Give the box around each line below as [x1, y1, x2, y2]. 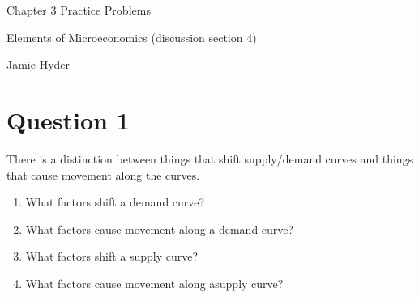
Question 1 [6, 103, 130, 136]
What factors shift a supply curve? [25, 248, 199, 265]
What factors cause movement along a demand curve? [25, 220, 294, 237]
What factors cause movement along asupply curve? [25, 274, 284, 291]
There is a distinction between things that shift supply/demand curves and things [6, 150, 413, 167]
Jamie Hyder [6, 56, 71, 73]
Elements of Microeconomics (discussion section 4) [6, 28, 257, 45]
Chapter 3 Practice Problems [6, 2, 151, 18]
